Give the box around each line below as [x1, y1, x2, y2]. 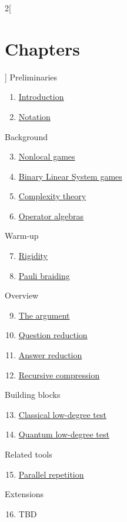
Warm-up [5, 229, 39, 242]
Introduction [18, 90, 64, 103]
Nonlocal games [18, 150, 75, 163]
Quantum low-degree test [18, 428, 109, 440]
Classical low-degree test [18, 408, 106, 420]
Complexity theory [18, 190, 86, 202]
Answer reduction [18, 349, 82, 361]
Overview [5, 289, 39, 301]
